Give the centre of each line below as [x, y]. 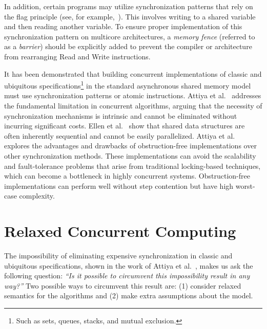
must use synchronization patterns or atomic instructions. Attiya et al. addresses [133, 95]
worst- [245, 185]
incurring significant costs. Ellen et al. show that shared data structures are [125, 126]
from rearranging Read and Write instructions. [77, 56]
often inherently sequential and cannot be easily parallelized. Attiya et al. [120, 135]
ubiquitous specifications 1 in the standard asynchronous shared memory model [128, 85]
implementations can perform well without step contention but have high [119, 185]
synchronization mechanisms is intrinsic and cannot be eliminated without [121, 115]
